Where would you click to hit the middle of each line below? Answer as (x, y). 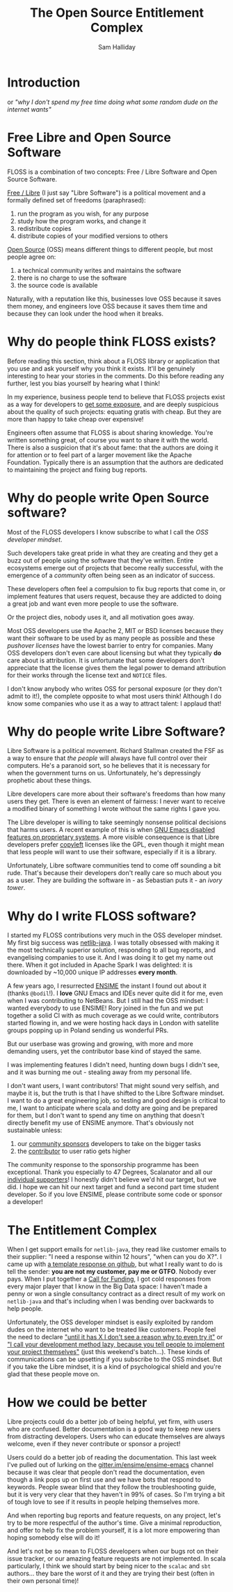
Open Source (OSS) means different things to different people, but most (110, 249)
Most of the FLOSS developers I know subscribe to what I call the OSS (108, 532)
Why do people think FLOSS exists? (112, 342)
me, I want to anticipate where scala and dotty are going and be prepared (112, 1108)
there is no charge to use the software (72, 278)
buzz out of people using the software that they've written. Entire (100, 560)
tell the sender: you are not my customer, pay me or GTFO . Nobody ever (112, 1272)
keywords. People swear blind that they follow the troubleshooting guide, (112, 1487)
